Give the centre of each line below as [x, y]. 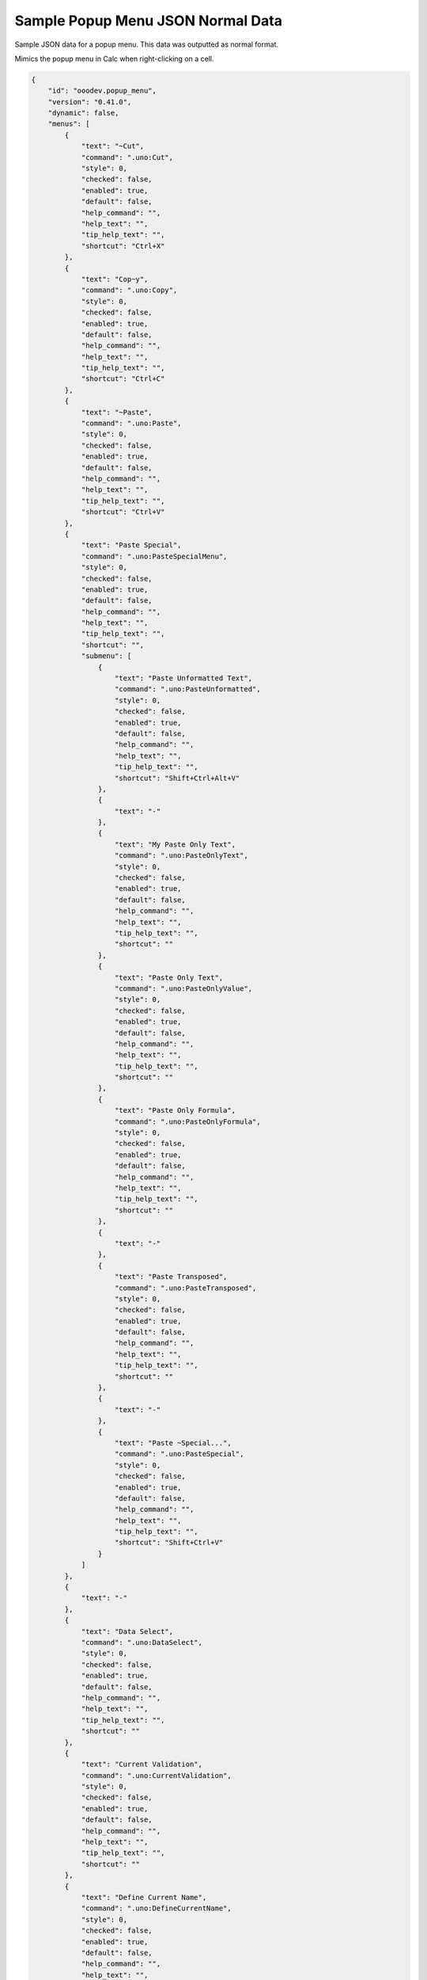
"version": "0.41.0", [90, 102]
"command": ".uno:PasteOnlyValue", [184, 988]
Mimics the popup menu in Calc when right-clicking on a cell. [114, 59]
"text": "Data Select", [127, 1631]
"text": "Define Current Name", [144, 1897]
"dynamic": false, [83, 113]
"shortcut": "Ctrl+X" [123, 246]
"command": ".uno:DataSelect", [142, 1642]
